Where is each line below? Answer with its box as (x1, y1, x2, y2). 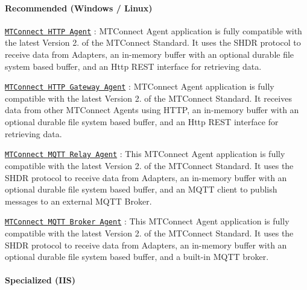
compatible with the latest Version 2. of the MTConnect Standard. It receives (5, 91, 292, 104)
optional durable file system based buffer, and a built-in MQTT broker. (5, 250, 269, 263)
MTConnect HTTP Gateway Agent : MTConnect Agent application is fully (5, 80, 274, 93)
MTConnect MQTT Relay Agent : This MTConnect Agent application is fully (5, 147, 285, 160)
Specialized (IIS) (5, 274, 76, 286)
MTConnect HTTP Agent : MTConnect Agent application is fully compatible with (5, 24, 302, 37)
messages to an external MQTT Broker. (5, 194, 152, 207)
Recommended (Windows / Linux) (5, 1, 153, 14)
